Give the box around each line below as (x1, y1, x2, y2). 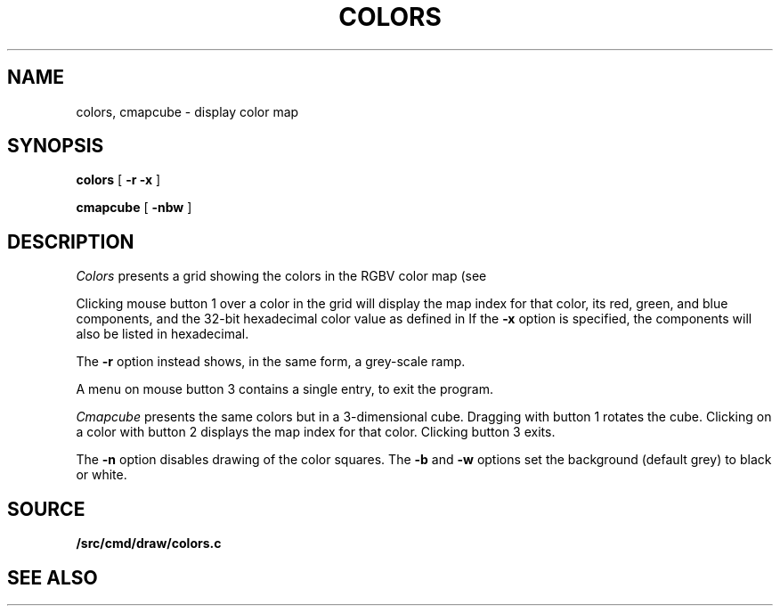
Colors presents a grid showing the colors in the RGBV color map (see (76, 268, 487, 284)
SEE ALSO (7, 566, 98, 589)
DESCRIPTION (7, 230, 134, 253)
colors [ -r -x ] (76, 172, 161, 188)
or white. (76, 467, 127, 483)
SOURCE (7, 497, 85, 520)
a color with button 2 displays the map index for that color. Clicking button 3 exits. (76, 424, 556, 440)
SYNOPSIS (7, 135, 104, 158)
